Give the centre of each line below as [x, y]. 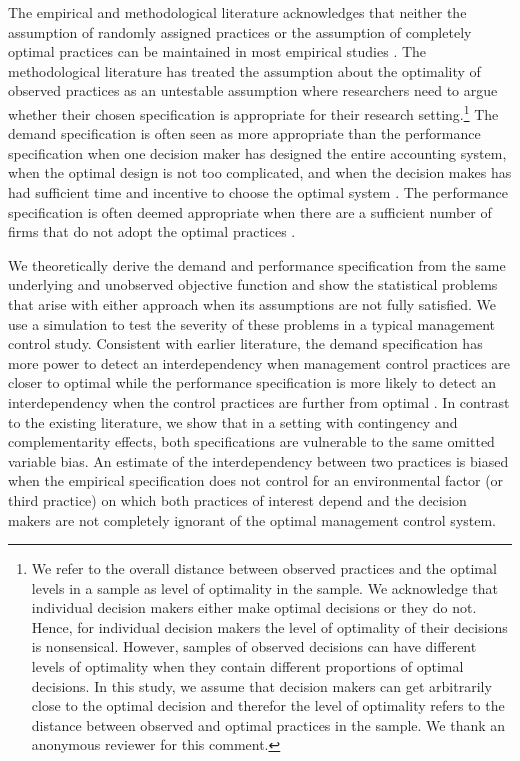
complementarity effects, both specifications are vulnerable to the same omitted [251, 441]
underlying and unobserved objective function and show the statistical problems [253, 284]
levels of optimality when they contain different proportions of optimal [247, 666]
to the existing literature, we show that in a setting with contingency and [233, 421]
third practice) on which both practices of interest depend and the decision [237, 499]
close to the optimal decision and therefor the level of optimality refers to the [268, 705]
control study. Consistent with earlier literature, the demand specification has [245, 343]
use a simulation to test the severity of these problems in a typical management [251, 323]
